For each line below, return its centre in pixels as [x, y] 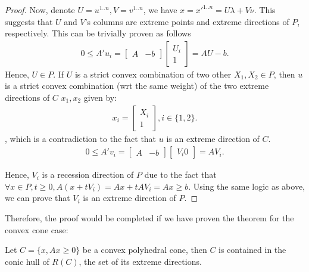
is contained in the [252, 250]
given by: [100, 97]
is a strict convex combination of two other [153, 74]
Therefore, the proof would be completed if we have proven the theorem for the [149, 218]
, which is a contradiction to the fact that [81, 138]
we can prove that [38, 198]
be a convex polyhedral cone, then [145, 250]
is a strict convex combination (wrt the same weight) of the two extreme [137, 86]
